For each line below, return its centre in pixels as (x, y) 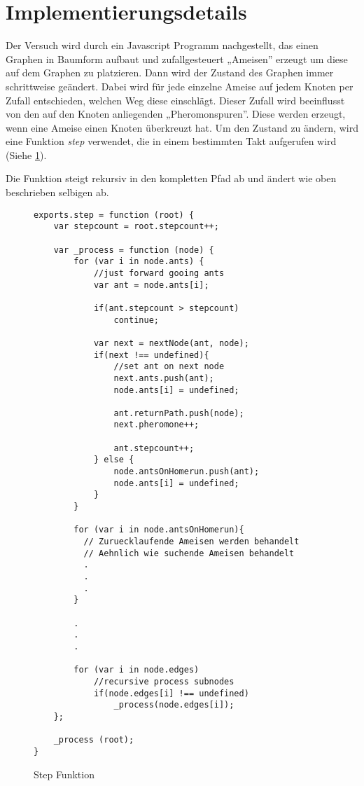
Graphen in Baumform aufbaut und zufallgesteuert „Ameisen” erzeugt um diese (177, 58)
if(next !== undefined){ (151, 355)
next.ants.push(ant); (164, 378)
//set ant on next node (169, 367)
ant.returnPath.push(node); (179, 413)
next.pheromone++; (156, 425)
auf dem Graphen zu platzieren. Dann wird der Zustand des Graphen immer (170, 73)
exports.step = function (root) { (114, 215)
